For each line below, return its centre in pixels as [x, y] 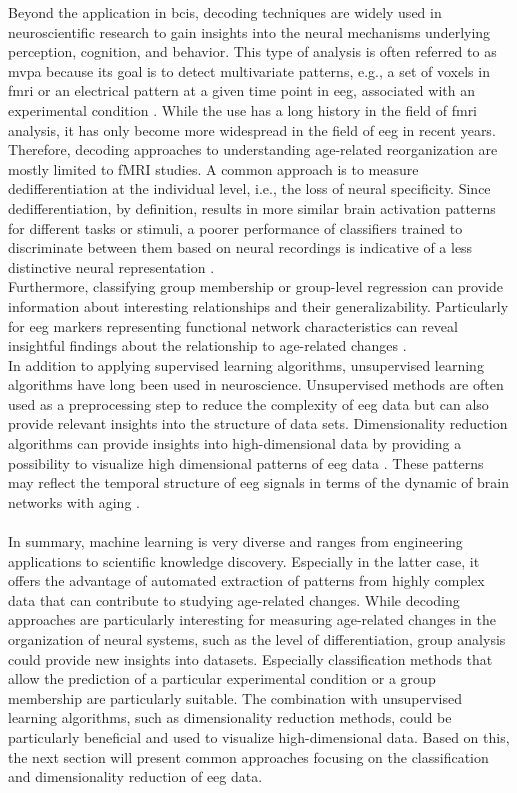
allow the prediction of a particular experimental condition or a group [222, 678]
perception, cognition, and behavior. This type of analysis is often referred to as [252, 51]
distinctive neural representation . [111, 266]
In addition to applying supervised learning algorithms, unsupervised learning [246, 364]
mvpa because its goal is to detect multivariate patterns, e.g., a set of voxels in [249, 70]
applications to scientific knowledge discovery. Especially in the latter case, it [244, 560]
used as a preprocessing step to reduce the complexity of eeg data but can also [248, 403]
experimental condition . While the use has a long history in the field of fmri [243, 109]
